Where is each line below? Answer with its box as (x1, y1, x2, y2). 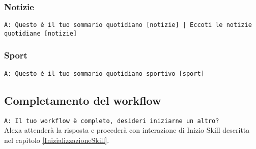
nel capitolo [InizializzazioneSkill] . (4, 134, 109, 145)
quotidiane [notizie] (4, 29, 77, 37)
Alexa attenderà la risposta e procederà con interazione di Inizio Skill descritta (4, 125, 250, 135)
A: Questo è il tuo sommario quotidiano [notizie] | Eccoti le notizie (4, 21, 252, 29)
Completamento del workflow (4, 92, 161, 108)
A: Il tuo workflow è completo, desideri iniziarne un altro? (4, 117, 219, 125)
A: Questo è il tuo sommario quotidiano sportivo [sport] (4, 70, 205, 77)
